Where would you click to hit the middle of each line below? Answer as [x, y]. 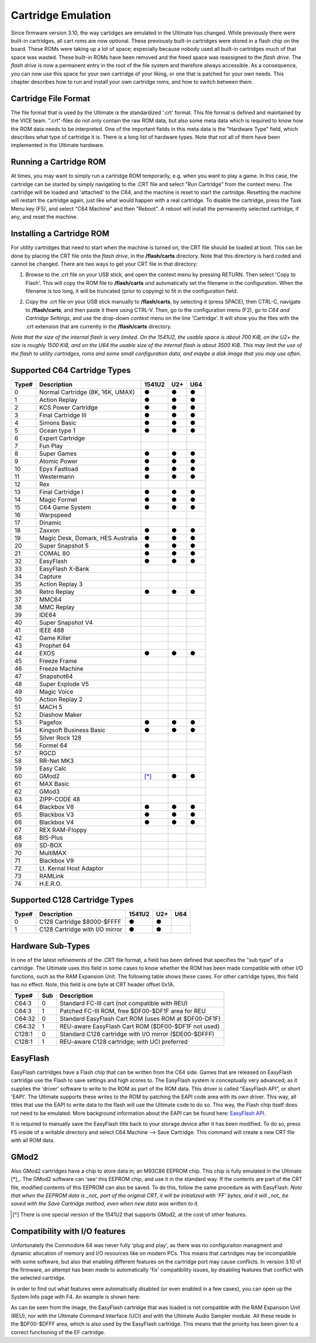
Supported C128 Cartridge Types [72, 900]
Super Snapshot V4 [66, 622]
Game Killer [55, 638]
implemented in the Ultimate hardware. [58, 145]
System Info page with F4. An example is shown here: [75, 1297]
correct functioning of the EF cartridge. [58, 1332]
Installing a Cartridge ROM [60, 234]
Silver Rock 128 [60, 737]
